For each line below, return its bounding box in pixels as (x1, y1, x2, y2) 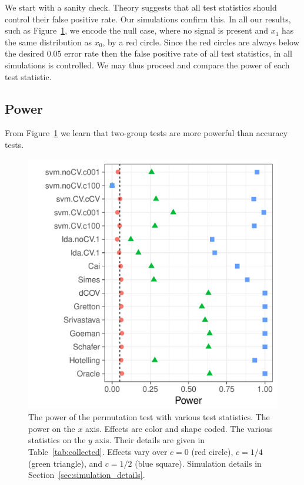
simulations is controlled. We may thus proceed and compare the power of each (5, 58, 290, 71)
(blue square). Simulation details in (135, 457, 262, 469)
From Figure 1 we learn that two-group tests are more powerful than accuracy (5, 127, 288, 139)
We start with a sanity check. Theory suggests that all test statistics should (5, 1, 277, 13)
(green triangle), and (28, 457, 103, 469)
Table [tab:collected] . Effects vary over (28, 445, 168, 457)
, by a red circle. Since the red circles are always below (102, 35, 299, 48)
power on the (28, 422, 75, 434)
